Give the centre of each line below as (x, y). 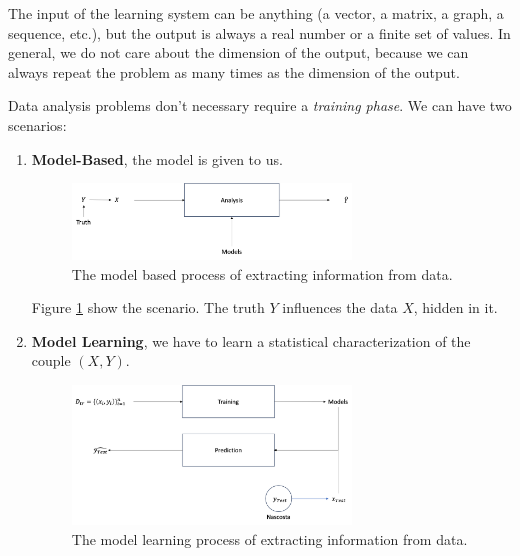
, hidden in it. (455, 307)
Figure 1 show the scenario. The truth (148, 307)
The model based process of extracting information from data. (262, 273)
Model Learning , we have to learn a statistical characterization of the (251, 340)
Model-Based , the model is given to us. (157, 158)
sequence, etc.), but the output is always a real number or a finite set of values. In (259, 32)
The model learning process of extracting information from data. (269, 538)
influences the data (340, 307)
